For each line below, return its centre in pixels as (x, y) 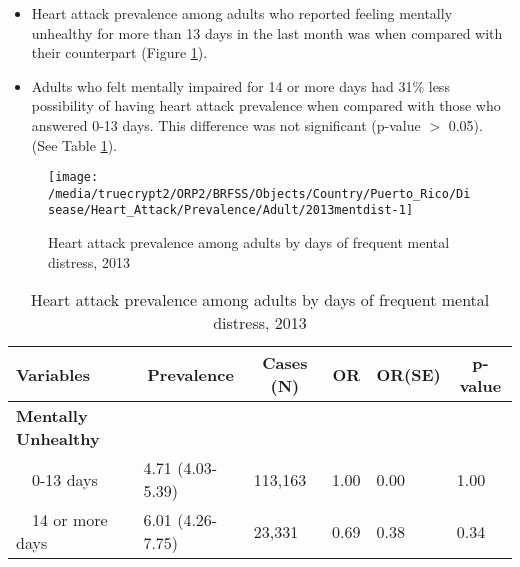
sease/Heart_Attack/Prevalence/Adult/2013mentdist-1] (231, 210)
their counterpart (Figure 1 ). (119, 52)
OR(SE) (408, 374)
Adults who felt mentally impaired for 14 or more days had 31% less (240, 85)
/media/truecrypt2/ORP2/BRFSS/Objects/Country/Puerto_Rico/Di (259, 193)
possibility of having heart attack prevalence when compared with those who (266, 105)
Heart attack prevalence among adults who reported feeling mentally (242, 13)
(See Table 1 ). (74, 144)
